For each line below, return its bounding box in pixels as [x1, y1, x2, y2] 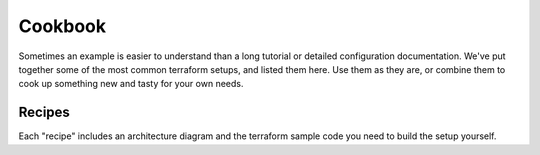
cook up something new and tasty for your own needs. [18, 78, 244, 90]
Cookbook [18, 15, 107, 37]
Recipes [18, 104, 70, 121]
